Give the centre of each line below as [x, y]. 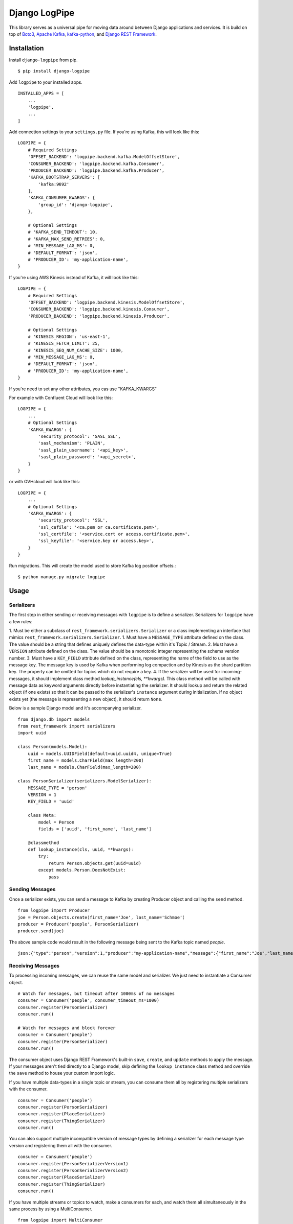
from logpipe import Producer [54, 910]
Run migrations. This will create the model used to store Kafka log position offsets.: [93, 565]
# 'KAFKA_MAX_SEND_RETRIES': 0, [66, 239]
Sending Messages [32, 890]
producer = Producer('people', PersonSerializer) [78, 924]
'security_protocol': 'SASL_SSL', [80, 436]
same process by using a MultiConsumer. [51, 1209]
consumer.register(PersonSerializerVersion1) [73, 1164]
